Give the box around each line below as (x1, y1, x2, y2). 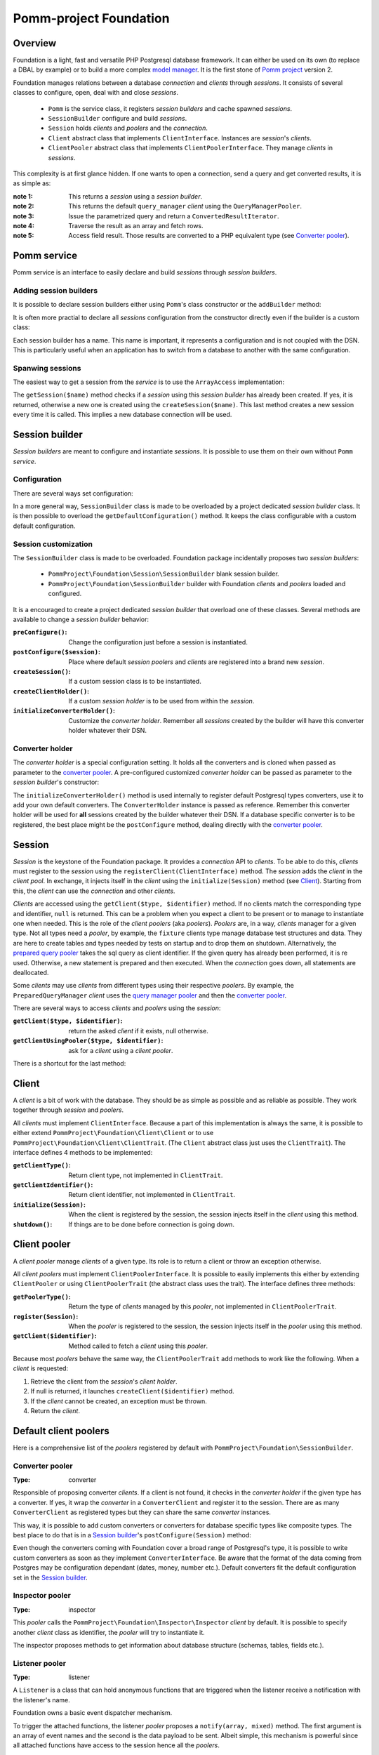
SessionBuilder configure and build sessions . (48, 114, 187, 123)
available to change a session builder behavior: (13, 615, 149, 623)
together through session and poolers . (13, 1106, 124, 1114)
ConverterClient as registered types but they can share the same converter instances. (13, 1508, 272, 1516)
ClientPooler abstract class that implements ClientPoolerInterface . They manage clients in (48, 144, 333, 152)
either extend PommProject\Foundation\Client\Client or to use (13, 1129, 214, 1137)
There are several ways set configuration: (13, 489, 133, 498)
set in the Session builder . (13, 1573, 88, 1582)
